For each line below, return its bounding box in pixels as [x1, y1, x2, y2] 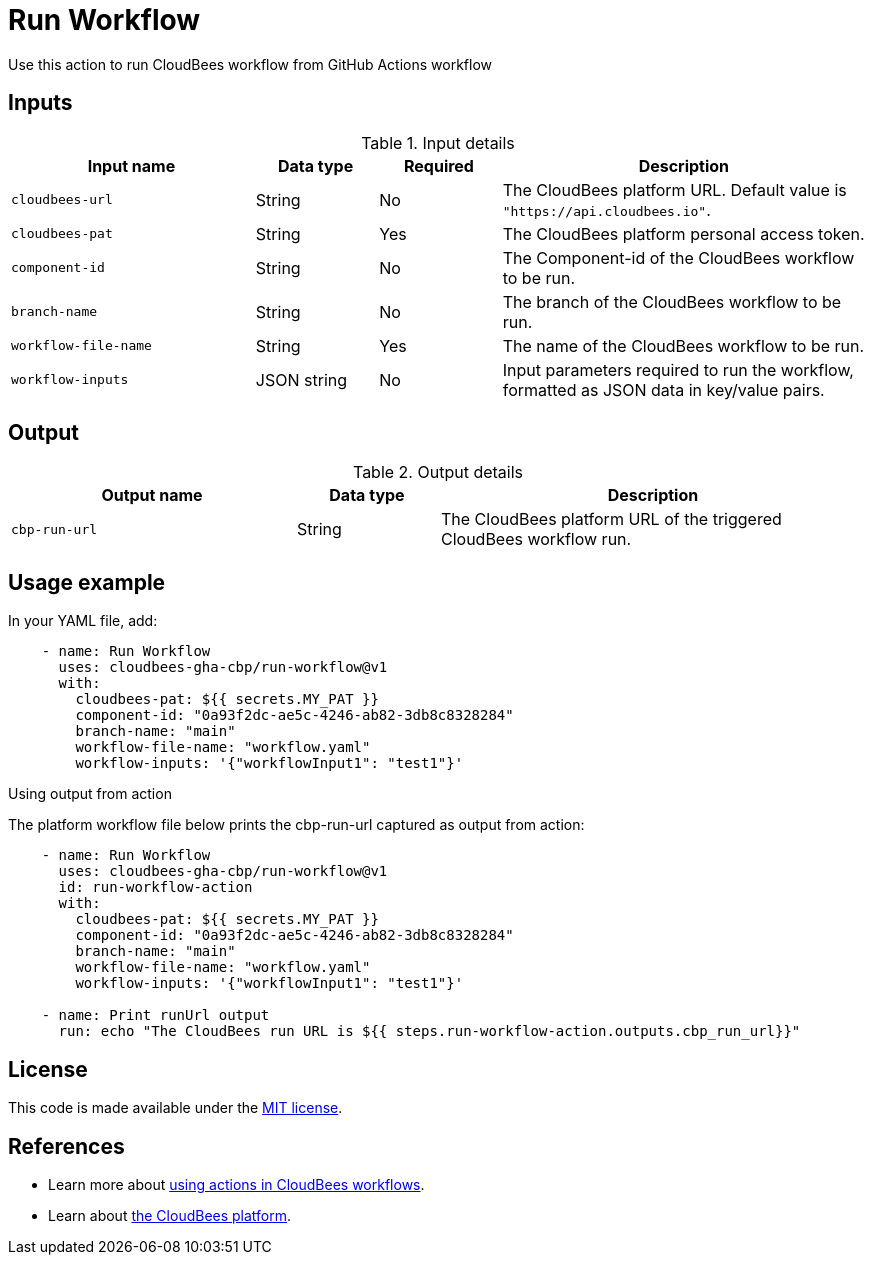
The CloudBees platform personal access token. [502, 223, 865, 244]
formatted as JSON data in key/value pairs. [502, 379, 825, 400]
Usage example [8, 569, 166, 595]
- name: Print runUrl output [41, 1007, 270, 1024]
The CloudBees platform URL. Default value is [502, 179, 847, 200]
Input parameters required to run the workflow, [502, 359, 854, 380]
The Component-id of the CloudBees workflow [502, 247, 855, 268]
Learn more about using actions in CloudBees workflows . [48, 1175, 425, 1193]
